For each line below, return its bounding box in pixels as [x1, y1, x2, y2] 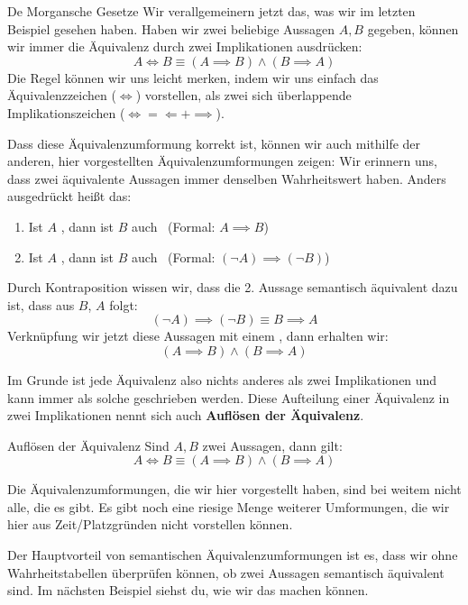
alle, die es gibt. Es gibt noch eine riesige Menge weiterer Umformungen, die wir [7, 497, 450, 516]
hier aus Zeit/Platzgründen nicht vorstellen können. [7, 515, 293, 534]
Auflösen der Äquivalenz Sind [7, 435, 170, 454]
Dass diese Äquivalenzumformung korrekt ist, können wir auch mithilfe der [7, 133, 421, 152]
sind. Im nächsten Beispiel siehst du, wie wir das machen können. [7, 581, 369, 600]
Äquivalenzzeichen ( [7, 86, 116, 105]
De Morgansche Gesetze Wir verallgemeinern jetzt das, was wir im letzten [7, 2, 416, 20]
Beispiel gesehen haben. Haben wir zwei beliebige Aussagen [7, 19, 335, 38]
